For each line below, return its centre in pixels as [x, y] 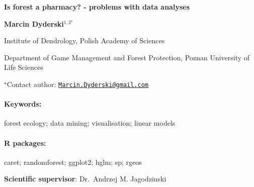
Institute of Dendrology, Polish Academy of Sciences [84, 40]
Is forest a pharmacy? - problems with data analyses [97, 7]
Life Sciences [24, 67]
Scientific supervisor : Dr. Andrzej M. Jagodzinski [85, 179]
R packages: [25, 143]
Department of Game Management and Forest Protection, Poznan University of [127, 57]
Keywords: [23, 104]
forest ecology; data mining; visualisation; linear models [90, 123]
